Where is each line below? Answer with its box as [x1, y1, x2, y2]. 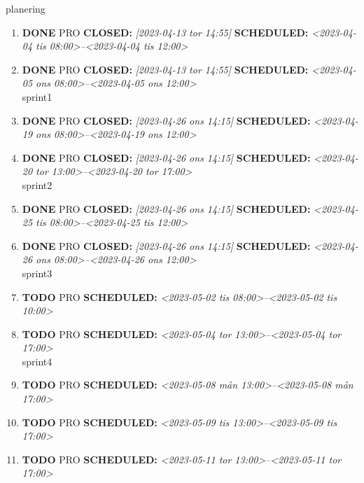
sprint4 [22, 353, 52, 368]
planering [6, 1, 45, 15]
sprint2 [22, 177, 52, 192]
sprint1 [22, 89, 52, 104]
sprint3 [22, 265, 52, 280]
